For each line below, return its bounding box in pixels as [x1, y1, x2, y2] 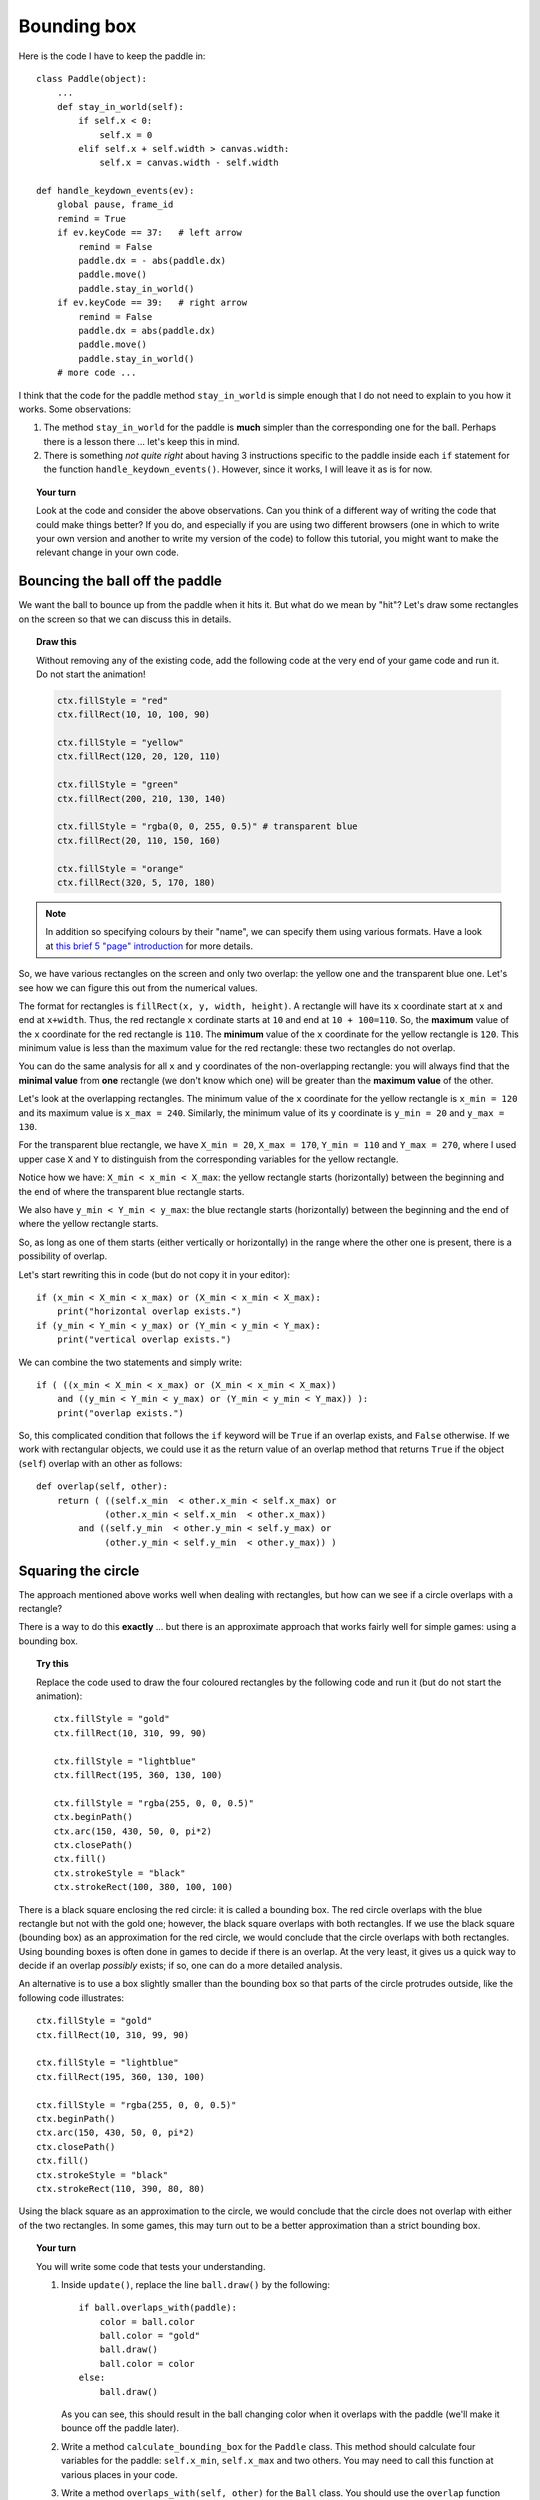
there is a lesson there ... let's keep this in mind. [43, 435, 240, 447]
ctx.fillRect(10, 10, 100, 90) [56, 709, 211, 720]
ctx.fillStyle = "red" [56, 695, 169, 706]
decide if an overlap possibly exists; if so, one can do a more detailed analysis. [18, 1960, 343, 1972]
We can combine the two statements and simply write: [18, 1356, 243, 1368]
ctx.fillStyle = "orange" [56, 863, 184, 874]
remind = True [56, 213, 127, 224]
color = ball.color [99, 2316, 195, 2327]
